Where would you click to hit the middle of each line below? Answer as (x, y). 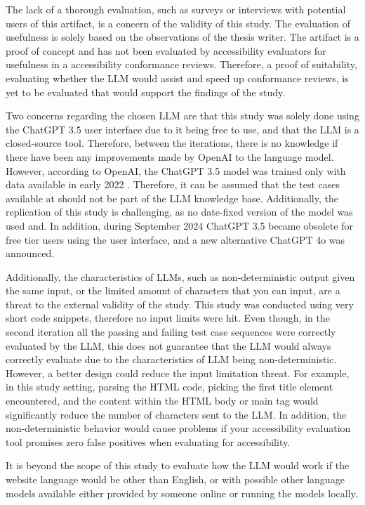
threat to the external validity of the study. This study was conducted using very (180, 304)
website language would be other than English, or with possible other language (175, 479)
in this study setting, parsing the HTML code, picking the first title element (170, 387)
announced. (30, 253)
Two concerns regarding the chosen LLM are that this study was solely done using (182, 116)
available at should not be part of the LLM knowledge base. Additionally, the (172, 198)
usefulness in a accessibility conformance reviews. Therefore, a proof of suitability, (181, 64)
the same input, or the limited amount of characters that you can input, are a (173, 290)
